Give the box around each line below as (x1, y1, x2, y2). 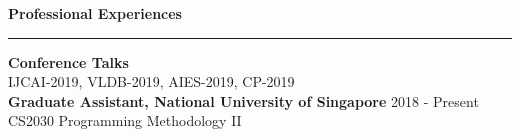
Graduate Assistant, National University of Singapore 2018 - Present (8, 90, 479, 111)
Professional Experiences (8, 3, 182, 23)
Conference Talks (8, 51, 129, 72)
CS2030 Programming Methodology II (8, 110, 242, 131)
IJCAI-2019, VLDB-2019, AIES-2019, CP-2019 (8, 71, 295, 92)
